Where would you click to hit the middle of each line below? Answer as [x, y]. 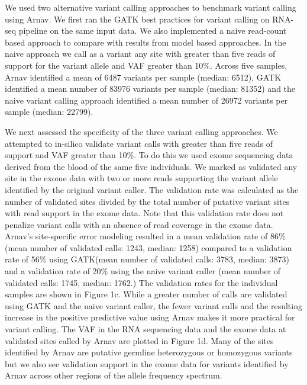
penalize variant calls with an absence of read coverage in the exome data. [139, 224]
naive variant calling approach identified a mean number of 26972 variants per [146, 100]
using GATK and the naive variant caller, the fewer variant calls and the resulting [153, 305]
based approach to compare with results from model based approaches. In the [146, 42]
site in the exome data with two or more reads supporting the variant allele [141, 178]
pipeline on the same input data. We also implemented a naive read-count [153, 31]
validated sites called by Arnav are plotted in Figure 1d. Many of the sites [139, 340]
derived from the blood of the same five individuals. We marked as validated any [151, 166]
